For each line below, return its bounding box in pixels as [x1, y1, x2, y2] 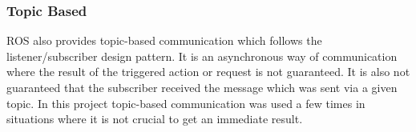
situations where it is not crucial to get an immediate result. [6, 110, 303, 127]
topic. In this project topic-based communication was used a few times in [6, 94, 366, 111]
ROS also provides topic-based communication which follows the [6, 32, 322, 49]
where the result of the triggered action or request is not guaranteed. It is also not [6, 63, 410, 80]
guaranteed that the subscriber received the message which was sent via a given [6, 79, 398, 95]
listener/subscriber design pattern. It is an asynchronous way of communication [6, 47, 398, 64]
